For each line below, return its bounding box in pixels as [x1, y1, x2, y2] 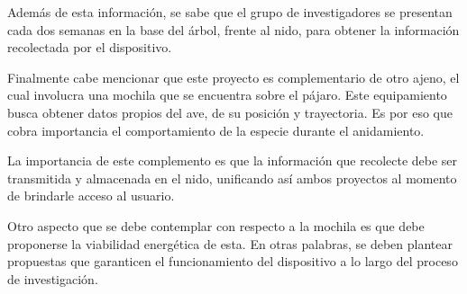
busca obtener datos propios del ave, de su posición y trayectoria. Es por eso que [7, 102, 453, 121]
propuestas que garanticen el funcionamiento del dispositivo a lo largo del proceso [7, 252, 458, 271]
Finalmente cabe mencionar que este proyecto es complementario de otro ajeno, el [7, 67, 460, 86]
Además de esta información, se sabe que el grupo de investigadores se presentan [7, 3, 453, 21]
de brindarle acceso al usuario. [7, 186, 175, 205]
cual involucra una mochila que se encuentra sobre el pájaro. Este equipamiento [7, 85, 447, 104]
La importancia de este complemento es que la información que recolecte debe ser [7, 151, 458, 170]
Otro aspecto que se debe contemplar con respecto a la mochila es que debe [7, 216, 425, 235]
